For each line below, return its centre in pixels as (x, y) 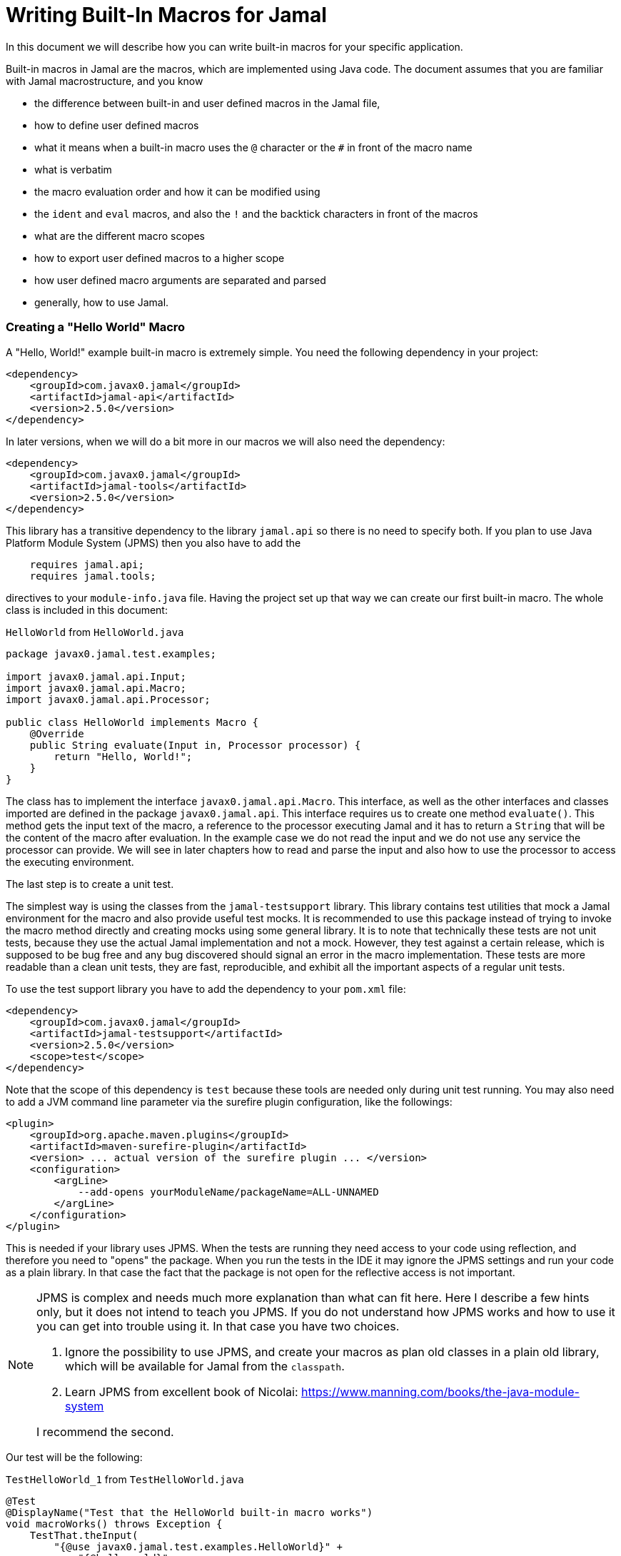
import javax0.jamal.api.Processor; (108, 699)
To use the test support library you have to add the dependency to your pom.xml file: (206, 989)
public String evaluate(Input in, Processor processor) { (195, 745)
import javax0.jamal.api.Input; (96, 676)
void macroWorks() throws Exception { (114, 1524)
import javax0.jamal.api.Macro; (96, 688)
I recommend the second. (105, 1431)
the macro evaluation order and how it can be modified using (177, 191)
